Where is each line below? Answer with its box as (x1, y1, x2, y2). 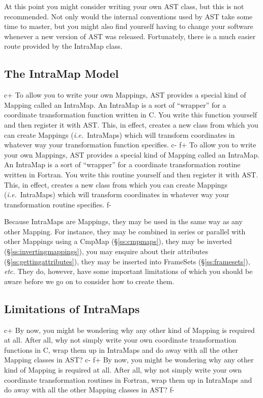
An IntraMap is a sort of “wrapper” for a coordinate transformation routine (4, 159, 241, 170)
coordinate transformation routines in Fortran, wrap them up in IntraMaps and (4, 374, 252, 385)
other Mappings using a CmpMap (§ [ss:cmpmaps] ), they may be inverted (4, 236, 232, 247)
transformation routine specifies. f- (4, 199, 111, 209)
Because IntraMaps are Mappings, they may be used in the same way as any (4, 216, 243, 227)
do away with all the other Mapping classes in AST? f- (4, 384, 174, 395)
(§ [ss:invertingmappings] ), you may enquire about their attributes (4, 246, 209, 257)
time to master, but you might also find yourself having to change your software (4, 21, 253, 32)
